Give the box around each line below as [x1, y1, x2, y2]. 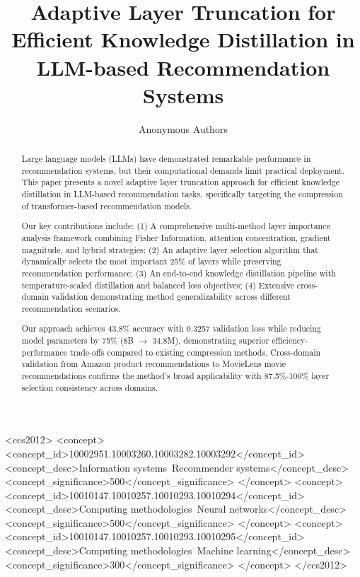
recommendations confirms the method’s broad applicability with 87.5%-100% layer [21, 370, 330, 382]
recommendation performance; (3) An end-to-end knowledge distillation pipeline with [21, 267, 336, 279]
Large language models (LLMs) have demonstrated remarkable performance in [21, 153, 311, 165]
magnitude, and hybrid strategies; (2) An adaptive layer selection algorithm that [21, 243, 318, 255]
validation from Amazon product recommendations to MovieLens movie [21, 358, 286, 370]
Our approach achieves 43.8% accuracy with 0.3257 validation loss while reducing [21, 322, 321, 334]
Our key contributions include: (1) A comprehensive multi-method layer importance [21, 220, 330, 232]
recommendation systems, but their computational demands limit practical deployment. [21, 164, 344, 176]
